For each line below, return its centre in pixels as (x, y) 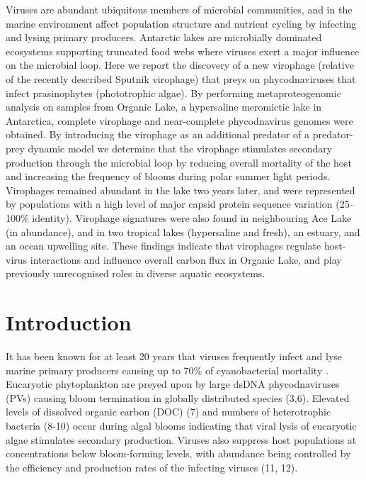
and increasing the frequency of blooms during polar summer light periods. (168, 176)
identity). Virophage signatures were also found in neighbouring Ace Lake (192, 217)
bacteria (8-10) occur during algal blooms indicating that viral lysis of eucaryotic (181, 425)
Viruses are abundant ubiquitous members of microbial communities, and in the (179, 9)
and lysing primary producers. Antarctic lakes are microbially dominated (164, 37)
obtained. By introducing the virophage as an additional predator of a (158, 134)
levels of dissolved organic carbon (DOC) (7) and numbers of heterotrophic (168, 412)
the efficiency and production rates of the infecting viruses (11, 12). (152, 467)
